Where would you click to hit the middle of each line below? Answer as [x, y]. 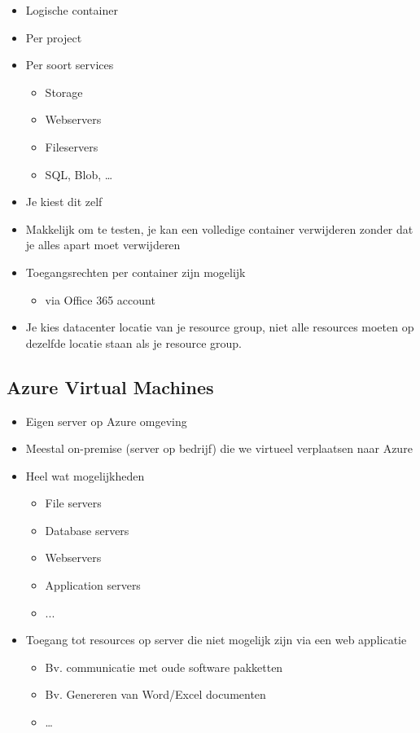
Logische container [72, 10]
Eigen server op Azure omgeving [106, 421]
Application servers [93, 585]
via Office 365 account [100, 299]
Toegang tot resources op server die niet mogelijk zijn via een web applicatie [216, 640]
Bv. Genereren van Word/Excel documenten [155, 694]
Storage [64, 92]
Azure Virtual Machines [110, 386]
